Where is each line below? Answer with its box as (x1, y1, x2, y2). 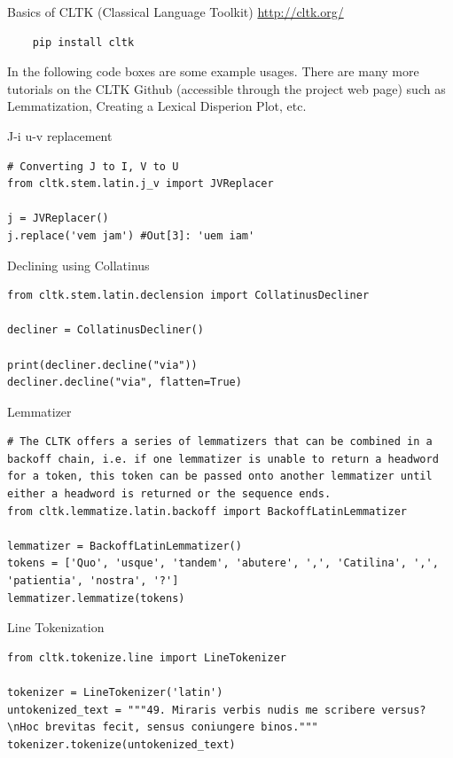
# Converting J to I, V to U (7, 160, 179, 173)
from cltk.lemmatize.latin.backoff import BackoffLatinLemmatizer (7, 504, 408, 518)
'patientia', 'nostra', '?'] (7, 574, 179, 588)
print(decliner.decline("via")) (7, 358, 198, 371)
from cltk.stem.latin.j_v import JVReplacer (7, 177, 274, 191)
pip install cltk (32, 35, 135, 49)
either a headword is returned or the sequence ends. (7, 488, 332, 501)
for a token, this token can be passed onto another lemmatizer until (7, 470, 433, 483)
